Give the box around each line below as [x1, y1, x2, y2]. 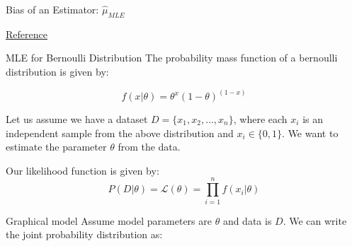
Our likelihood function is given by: [6, 163, 159, 177]
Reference [6, 26, 47, 41]
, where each [233, 112, 288, 127]
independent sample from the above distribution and [6, 125, 234, 140]
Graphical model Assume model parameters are [6, 213, 212, 228]
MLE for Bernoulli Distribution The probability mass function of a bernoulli [6, 50, 338, 65]
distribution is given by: [6, 64, 109, 78]
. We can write [283, 213, 347, 228]
